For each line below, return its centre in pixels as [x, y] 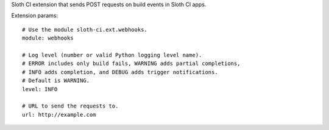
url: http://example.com [59, 115]
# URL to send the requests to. [70, 106]
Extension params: [34, 16]
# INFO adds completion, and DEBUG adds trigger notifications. [120, 72]
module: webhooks [48, 38]
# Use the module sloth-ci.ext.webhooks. [85, 29]
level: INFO [40, 89]
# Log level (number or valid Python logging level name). [112, 55]
